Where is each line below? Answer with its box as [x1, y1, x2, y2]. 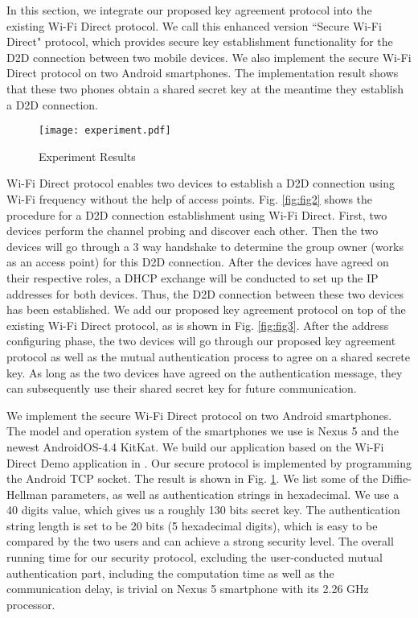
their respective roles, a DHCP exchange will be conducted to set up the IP [6, 269, 379, 286]
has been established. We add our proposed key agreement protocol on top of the [6, 301, 406, 318]
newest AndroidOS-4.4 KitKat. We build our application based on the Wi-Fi [6, 438, 384, 455]
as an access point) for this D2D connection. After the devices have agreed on [6, 253, 389, 270]
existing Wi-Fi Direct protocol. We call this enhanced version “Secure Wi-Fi [6, 17, 382, 34]
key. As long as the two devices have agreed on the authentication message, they [6, 364, 403, 381]
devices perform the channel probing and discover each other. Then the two [6, 222, 379, 239]
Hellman [6, 485, 47, 502]
